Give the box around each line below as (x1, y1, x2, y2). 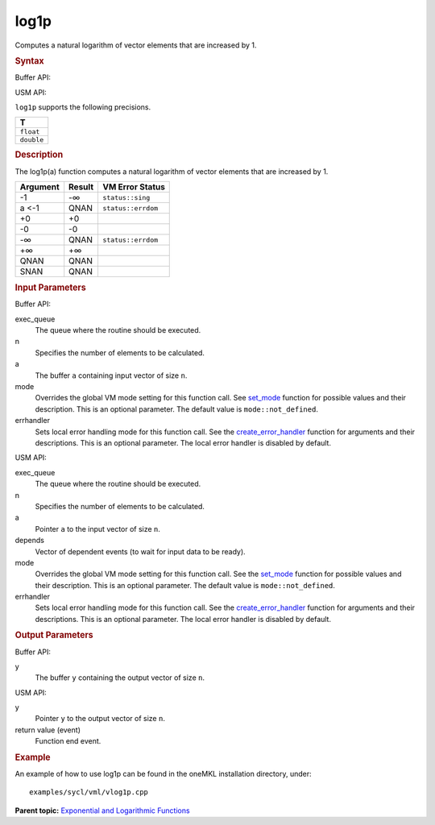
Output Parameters (14, 629, 93, 641)
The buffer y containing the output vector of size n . (35, 673, 205, 682)
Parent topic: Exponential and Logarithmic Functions (14, 806, 190, 815)
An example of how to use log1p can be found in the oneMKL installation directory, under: (14, 769, 312, 778)
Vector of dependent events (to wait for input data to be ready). (35, 546, 246, 556)
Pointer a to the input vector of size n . (35, 524, 161, 533)
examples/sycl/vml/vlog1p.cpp (29, 788, 149, 797)
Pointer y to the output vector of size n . (35, 714, 165, 723)
